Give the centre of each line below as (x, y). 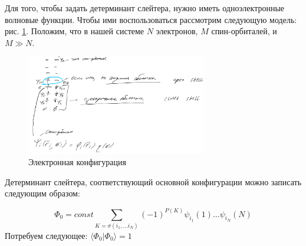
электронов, (177, 31)
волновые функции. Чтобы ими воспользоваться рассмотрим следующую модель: (151, 19)
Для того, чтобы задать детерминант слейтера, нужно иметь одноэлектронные (145, 8)
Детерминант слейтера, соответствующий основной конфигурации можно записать (153, 181)
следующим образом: (42, 193)
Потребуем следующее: (46, 235)
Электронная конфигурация (77, 162)
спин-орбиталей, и (244, 31)
